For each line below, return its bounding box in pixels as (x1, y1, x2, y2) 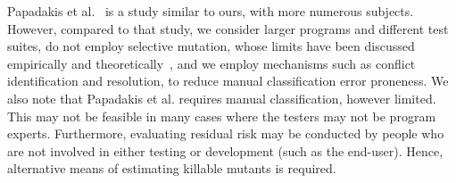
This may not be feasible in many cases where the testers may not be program (7, 106, 436, 125)
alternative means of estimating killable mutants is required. (7, 159, 336, 178)
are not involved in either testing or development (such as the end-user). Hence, (7, 141, 444, 160)
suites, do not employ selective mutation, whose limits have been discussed (7, 37, 415, 55)
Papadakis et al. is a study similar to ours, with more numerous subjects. (7, 2, 414, 20)
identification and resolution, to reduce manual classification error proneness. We (7, 71, 449, 90)
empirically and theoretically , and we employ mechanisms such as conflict (7, 54, 416, 72)
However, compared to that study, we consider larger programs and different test (7, 19, 449, 37)
